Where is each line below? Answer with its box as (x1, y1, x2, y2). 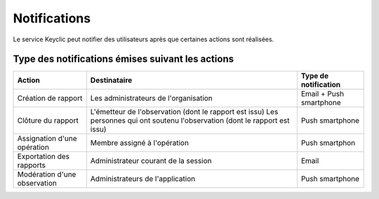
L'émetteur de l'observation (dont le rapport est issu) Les (90, 107, 279, 117)
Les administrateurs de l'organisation (90, 93, 213, 103)
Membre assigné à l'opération (90, 138, 189, 148)
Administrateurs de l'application (90, 174, 196, 184)
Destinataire (90, 76, 133, 85)
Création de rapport (17, 93, 83, 103)
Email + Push (300, 89, 344, 99)
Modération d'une (17, 170, 77, 179)
